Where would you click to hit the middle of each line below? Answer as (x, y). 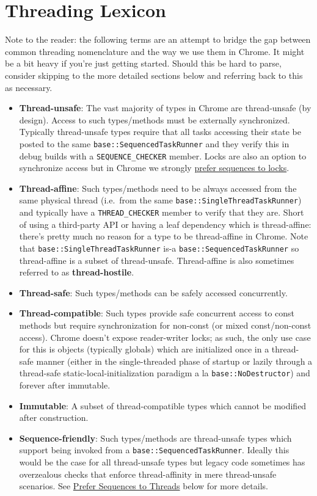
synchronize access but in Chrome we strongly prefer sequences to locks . (154, 168)
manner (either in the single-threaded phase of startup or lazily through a (174, 361)
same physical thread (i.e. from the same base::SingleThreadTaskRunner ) (160, 200)
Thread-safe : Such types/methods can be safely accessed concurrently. (153, 292)
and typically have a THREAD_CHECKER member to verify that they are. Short (162, 212)
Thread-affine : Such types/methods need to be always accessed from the (158, 188)
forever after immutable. (65, 385)
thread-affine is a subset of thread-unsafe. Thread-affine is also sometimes (157, 260)
